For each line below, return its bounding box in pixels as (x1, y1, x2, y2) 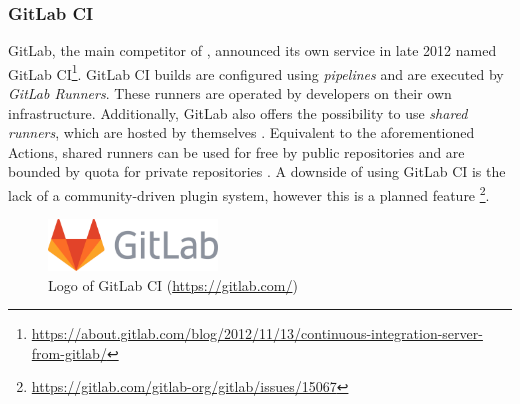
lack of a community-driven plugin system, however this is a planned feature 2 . (8, 182, 490, 205)
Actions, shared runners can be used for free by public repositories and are (8, 141, 465, 162)
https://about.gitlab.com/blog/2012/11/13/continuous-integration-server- (31, 323, 483, 344)
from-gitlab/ (31, 342, 107, 363)
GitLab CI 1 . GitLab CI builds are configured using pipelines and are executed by (8, 60, 504, 84)
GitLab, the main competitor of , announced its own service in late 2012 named (8, 40, 497, 61)
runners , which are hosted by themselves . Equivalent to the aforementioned (8, 122, 475, 143)
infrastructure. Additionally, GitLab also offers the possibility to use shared (8, 102, 468, 123)
